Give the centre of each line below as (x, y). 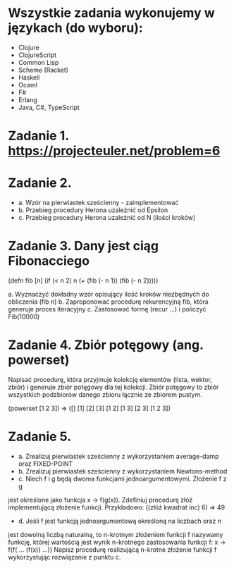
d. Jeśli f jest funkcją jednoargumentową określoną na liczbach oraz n (119, 521)
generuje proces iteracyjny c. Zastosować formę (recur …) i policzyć (107, 309)
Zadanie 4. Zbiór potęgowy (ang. (106, 345)
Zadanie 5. (40, 437)
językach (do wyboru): (75, 28)
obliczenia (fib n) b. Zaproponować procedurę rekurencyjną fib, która (108, 302)
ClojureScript (37, 55)
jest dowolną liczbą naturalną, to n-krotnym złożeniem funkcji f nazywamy (116, 534)
